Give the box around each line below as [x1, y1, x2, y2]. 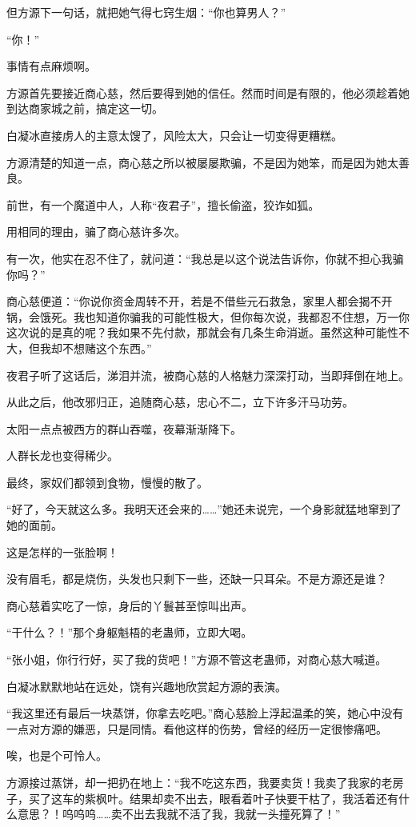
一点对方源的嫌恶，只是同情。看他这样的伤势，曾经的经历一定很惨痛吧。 [6, 720, 387, 737]
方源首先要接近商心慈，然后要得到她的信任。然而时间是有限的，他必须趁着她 [6, 84, 410, 101]
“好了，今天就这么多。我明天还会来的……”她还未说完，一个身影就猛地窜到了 [6, 501, 402, 517]
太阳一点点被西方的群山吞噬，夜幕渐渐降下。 [6, 420, 242, 437]
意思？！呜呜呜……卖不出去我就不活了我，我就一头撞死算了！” [17, 805, 341, 822]
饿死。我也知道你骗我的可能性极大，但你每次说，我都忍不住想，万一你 [39, 308, 410, 325]
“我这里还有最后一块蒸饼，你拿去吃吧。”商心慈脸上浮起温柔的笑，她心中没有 [6, 705, 404, 721]
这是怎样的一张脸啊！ [6, 543, 118, 560]
